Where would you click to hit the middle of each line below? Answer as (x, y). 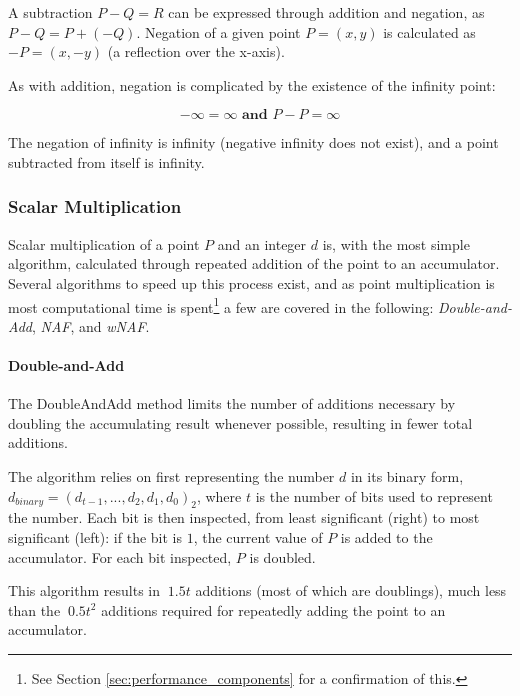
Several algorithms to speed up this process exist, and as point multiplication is (251, 282)
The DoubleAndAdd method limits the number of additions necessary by (232, 403)
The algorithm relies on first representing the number (171, 475)
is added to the (386, 536)
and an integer (262, 243)
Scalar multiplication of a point (104, 243)
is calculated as (429, 31)
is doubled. (282, 556)
